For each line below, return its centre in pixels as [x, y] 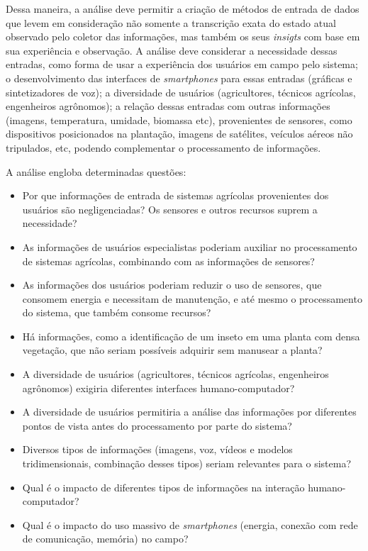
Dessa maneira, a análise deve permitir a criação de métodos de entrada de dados [183, 9]
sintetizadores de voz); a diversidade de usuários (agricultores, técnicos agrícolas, [181, 92]
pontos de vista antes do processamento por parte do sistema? [157, 425]
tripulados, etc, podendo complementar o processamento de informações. [163, 147]
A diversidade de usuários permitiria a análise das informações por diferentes [189, 412]
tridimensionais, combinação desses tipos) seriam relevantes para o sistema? [187, 463]
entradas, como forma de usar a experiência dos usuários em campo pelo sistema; [182, 64]
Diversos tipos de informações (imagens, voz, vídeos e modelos [157, 449]
